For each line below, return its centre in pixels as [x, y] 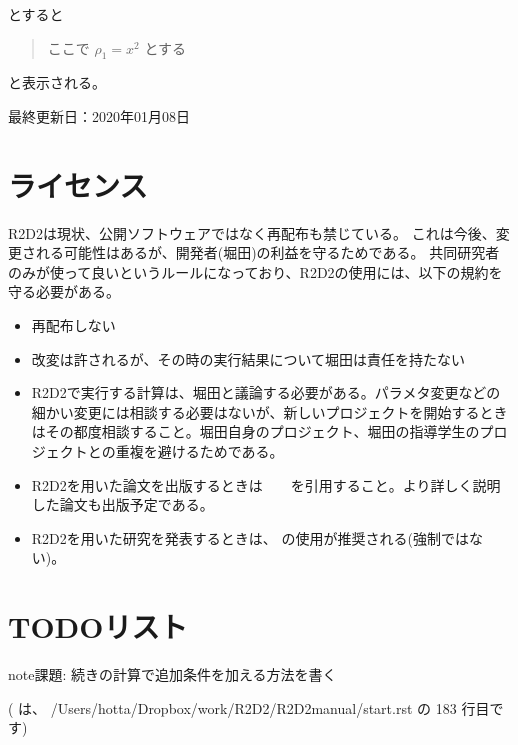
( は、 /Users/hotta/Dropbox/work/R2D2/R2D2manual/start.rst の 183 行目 [249, 707]
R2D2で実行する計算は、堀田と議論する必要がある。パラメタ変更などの [266, 392]
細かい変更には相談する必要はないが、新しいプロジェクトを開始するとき [269, 411]
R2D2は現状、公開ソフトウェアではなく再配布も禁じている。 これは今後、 [252, 232]
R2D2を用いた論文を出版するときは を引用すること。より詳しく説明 [266, 484]
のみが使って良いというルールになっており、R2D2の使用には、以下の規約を [255, 271]
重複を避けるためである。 [199, 451]
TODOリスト [98, 626]
